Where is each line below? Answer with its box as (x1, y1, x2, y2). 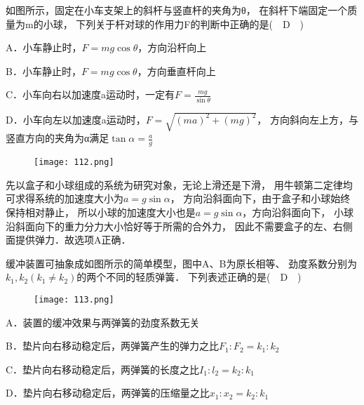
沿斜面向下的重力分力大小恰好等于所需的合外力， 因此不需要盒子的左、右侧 (6, 218, 353, 233)
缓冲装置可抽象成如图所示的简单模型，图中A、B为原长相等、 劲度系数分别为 (6, 255, 358, 270)
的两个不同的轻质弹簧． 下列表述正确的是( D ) (76, 270, 302, 284)
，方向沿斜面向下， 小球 (242, 204, 354, 219)
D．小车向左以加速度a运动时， (6, 112, 146, 126)
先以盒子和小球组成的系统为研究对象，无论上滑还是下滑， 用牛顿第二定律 (6, 177, 343, 192)
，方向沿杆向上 (137, 40, 207, 55)
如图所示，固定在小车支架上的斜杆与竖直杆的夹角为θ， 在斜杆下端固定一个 (6, 3, 348, 17)
